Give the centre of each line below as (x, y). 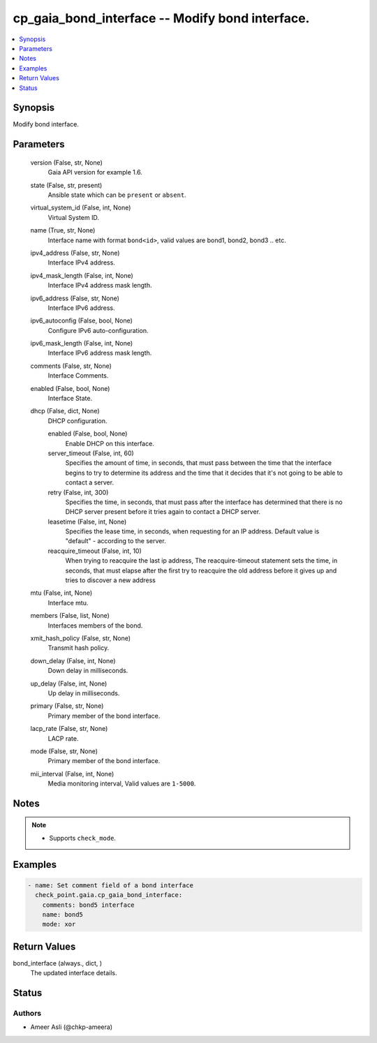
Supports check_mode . (83, 838)
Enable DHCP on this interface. (110, 443)
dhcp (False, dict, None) (65, 411)
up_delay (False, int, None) (69, 683)
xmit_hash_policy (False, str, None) (81, 638)
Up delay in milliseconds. (84, 693)
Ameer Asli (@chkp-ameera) (72, 1027)
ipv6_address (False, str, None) (75, 298)
